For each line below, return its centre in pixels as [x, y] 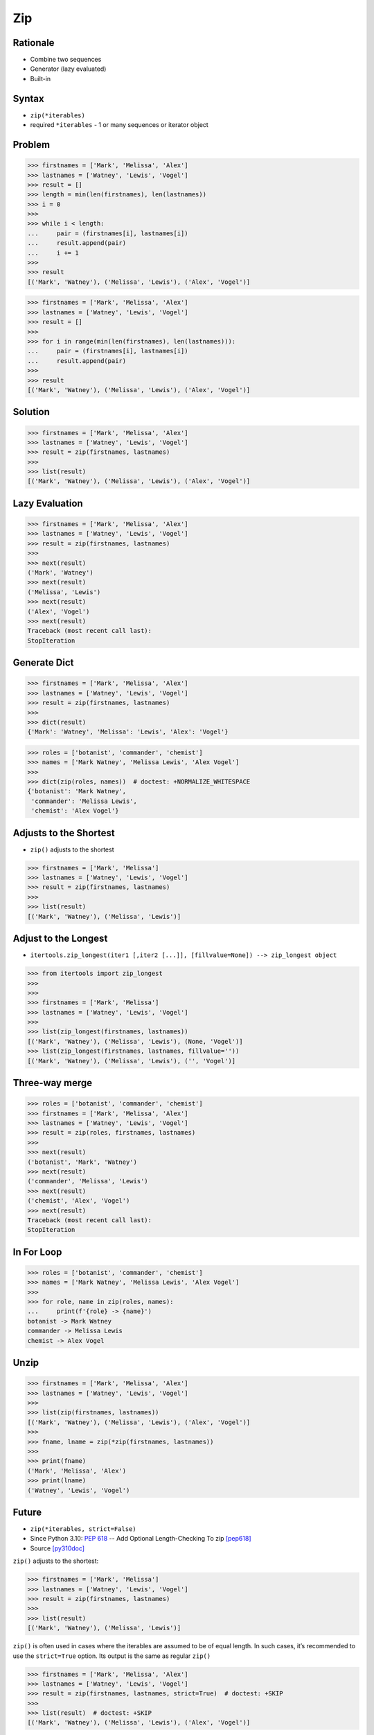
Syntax [28, 98]
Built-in [41, 78]
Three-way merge [53, 1083]
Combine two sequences [66, 60]
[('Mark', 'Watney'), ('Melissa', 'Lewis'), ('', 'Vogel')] [132, 1061]
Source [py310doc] [57, 1548]
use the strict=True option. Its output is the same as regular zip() [112, 1656]
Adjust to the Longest [60, 939]
